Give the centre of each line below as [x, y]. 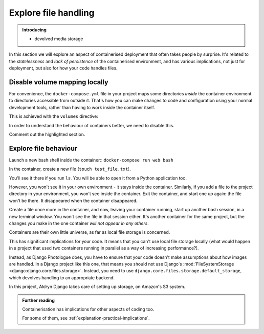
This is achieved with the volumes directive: [54, 116]
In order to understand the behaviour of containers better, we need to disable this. [92, 125]
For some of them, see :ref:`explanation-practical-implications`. [86, 318]
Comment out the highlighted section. [47, 134]
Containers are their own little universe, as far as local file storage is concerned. [89, 232]
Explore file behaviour [43, 148]
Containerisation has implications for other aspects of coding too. [88, 309]
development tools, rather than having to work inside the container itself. [82, 107]
